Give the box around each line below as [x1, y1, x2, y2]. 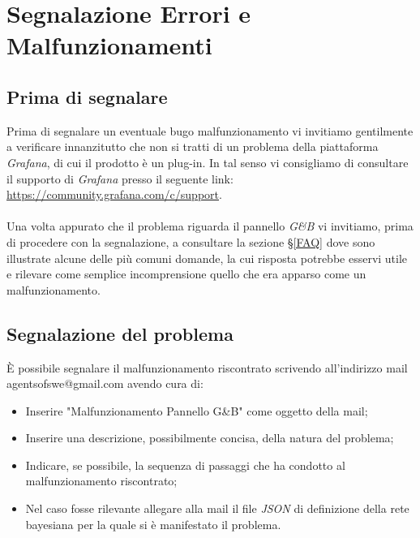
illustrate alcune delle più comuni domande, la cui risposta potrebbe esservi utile [6, 249, 408, 266]
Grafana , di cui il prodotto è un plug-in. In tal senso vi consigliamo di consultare [6, 153, 409, 170]
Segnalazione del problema [6, 321, 234, 346]
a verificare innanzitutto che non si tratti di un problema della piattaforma [6, 138, 379, 155]
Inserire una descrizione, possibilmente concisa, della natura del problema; [25, 429, 394, 446]
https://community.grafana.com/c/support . [6, 186, 222, 203]
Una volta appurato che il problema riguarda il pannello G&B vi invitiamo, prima [6, 217, 414, 235]
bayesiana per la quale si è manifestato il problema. [25, 515, 281, 532]
